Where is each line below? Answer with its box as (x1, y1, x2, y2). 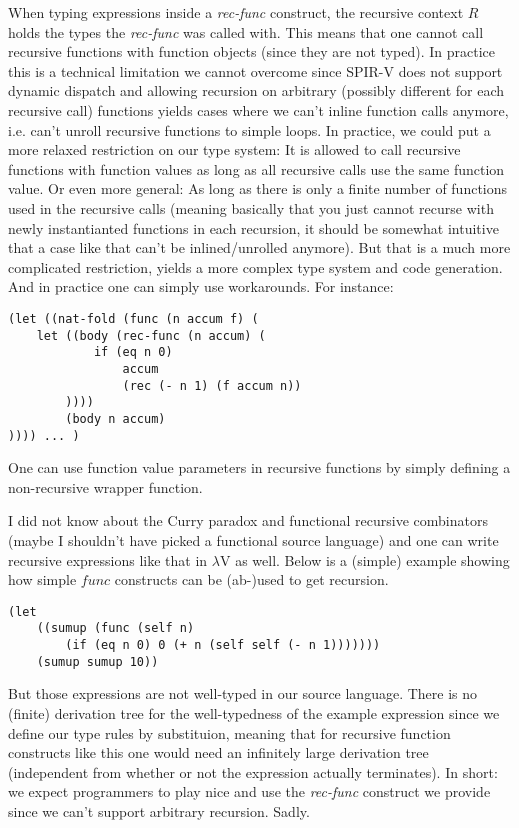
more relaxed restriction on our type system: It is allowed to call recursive (8, 139, 461, 160)
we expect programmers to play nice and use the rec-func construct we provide (8, 781, 491, 802)
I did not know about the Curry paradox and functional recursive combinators (8, 510, 488, 531)
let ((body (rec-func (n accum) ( (36, 328, 266, 343)
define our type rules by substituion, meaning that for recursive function (8, 722, 451, 743)
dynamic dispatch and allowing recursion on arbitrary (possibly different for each (8, 80, 505, 101)
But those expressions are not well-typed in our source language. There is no (8, 683, 478, 704)
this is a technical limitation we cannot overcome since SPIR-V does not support (8, 60, 503, 81)
